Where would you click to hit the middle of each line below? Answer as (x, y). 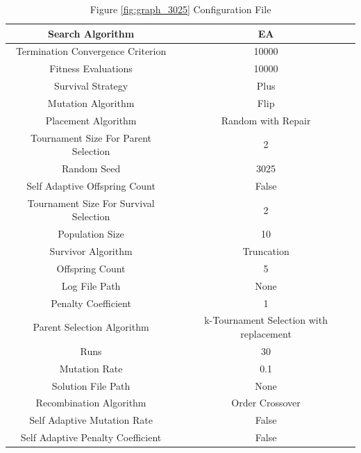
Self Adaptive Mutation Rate (91, 420)
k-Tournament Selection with (266, 320)
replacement (266, 334)
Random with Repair (266, 120)
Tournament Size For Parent (91, 137)
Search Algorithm (91, 33)
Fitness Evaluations (91, 68)
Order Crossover (266, 403)
